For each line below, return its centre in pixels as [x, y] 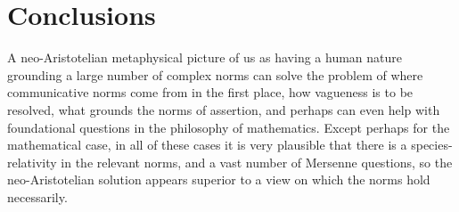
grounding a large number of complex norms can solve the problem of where [215, 74]
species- [432, 145]
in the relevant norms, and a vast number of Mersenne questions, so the [257, 162]
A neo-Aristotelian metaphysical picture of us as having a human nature [205, 57]
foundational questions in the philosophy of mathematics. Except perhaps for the [229, 127]
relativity [32, 162]
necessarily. [37, 196]
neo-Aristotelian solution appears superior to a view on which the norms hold [219, 179]
